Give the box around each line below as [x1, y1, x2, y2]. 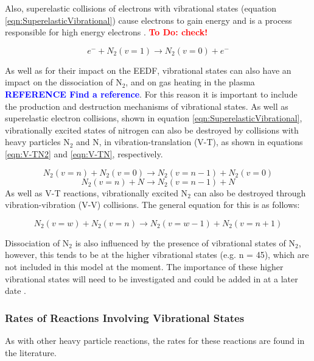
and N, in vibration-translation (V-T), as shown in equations [76, 135, 303, 148]
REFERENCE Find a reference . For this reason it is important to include [5, 87, 298, 100]
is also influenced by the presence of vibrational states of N [75, 236, 296, 249]
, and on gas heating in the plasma [125, 76, 255, 88]
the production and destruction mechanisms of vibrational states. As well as [5, 99, 288, 112]
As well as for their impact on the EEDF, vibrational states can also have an [5, 63, 291, 76]
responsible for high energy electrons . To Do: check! [5, 26, 208, 38]
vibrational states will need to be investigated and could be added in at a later [5, 272, 298, 285]
